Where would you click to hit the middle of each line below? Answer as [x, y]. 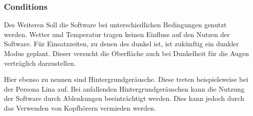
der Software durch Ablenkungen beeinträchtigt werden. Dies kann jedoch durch [124, 98]
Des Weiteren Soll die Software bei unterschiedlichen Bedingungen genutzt [115, 25]
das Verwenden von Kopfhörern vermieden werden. [80, 107]
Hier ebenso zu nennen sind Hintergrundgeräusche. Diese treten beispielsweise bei [126, 79]
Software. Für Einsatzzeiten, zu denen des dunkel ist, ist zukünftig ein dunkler [122, 44]
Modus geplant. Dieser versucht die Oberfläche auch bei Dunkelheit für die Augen [126, 53]
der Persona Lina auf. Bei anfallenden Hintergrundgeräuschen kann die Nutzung [124, 88]
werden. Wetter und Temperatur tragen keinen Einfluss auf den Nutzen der [117, 34]
